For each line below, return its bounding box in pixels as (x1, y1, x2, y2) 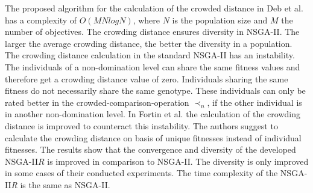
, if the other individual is (207, 96, 302, 108)
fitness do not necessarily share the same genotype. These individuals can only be (5, 84, 306, 97)
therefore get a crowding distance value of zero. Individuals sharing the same (5, 72, 288, 85)
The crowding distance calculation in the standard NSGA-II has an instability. (5, 49, 295, 61)
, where (133, 13, 160, 26)
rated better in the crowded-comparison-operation (5, 96, 189, 108)
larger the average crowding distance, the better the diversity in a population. (5, 37, 292, 49)
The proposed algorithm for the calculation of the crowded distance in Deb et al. (5, 2, 303, 14)
